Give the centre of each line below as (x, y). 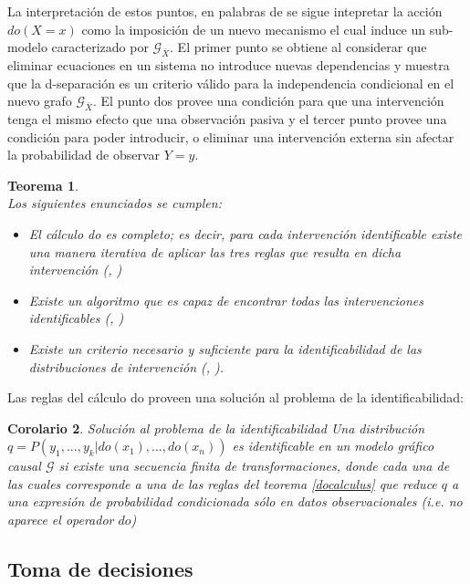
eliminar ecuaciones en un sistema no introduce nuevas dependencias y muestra (229, 64)
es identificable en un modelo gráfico (333, 446)
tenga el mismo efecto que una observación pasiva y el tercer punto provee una (227, 118)
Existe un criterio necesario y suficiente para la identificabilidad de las (225, 348)
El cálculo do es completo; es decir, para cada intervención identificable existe (245, 233)
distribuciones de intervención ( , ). (126, 366)
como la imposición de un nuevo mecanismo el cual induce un (254, 29)
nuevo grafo (40, 101)
